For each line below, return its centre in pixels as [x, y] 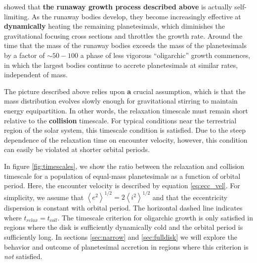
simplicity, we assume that [44, 197]
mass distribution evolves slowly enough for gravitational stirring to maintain [121, 101]
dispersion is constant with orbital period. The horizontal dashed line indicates [123, 208]
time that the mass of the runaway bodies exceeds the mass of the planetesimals [125, 45]
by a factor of [24, 55]
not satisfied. [23, 256]
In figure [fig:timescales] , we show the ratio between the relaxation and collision [124, 166]
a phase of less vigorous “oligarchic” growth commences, [165, 55]
